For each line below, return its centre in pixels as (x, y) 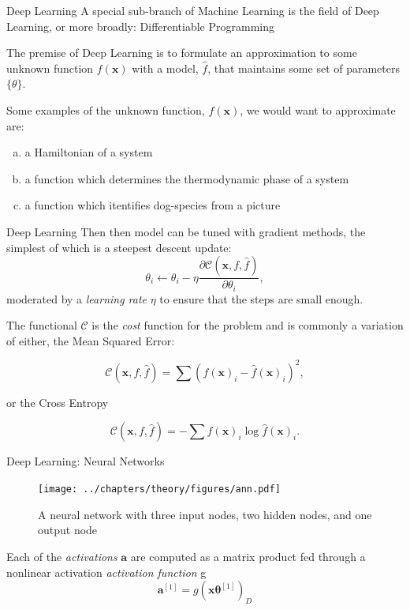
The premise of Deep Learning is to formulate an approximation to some (182, 53)
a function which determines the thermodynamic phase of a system (187, 178)
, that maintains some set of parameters (304, 68)
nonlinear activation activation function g (106, 572)
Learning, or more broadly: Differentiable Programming (141, 26)
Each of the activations (62, 556)
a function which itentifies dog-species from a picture (153, 205)
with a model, (165, 68)
